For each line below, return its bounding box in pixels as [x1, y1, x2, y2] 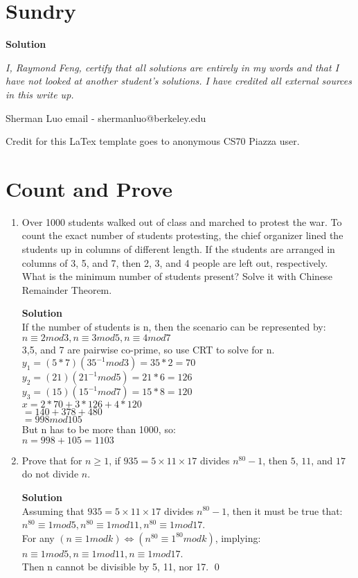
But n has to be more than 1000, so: [21, 422, 176, 437]
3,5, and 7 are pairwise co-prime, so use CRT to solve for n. [21, 342, 275, 356]
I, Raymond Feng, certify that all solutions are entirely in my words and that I [6, 60, 339, 74]
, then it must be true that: [226, 503, 343, 518]
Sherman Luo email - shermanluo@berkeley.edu [6, 110, 206, 125]
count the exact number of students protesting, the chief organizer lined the [21, 228, 343, 243]
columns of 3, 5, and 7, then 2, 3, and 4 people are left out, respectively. [21, 255, 328, 270]
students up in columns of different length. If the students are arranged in [21, 242, 335, 256]
